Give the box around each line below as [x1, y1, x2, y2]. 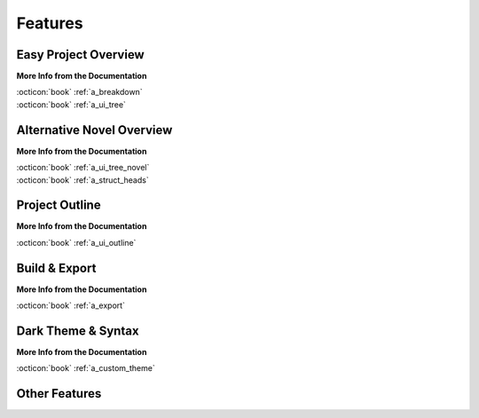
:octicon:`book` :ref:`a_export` [16, 300, 126, 311]
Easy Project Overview [16, 47, 145, 62]
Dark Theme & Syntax [16, 323, 139, 338]
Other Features [16, 386, 102, 401]
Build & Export [16, 260, 97, 275]
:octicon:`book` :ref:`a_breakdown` [16, 87, 143, 98]
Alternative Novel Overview [16, 122, 173, 138]
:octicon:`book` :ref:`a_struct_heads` [16, 174, 150, 185]
